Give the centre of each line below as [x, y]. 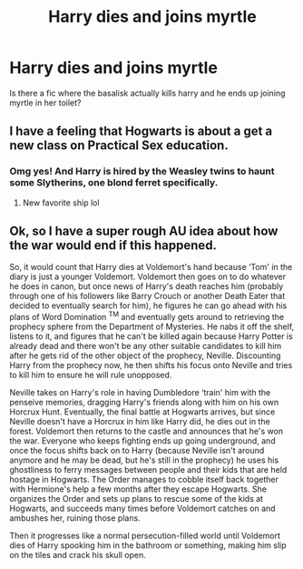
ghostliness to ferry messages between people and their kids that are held [148, 470]
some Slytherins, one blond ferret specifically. [114, 183]
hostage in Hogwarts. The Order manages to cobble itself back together [144, 480]
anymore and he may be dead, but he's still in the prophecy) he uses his [144, 460]
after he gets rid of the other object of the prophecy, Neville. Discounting [145, 355]
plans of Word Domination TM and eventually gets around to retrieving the [147, 316]
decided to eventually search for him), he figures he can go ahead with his [148, 305]
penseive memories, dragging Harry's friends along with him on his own [144, 403]
